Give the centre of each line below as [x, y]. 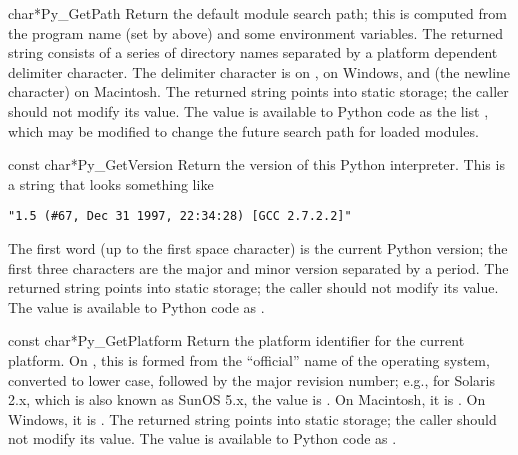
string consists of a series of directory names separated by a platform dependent [253, 52]
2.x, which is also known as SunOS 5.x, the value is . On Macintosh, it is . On [247, 399]
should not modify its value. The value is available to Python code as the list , [248, 110]
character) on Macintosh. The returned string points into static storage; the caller [258, 91]
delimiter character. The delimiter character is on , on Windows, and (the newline [259, 71]
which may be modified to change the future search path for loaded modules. [243, 130]
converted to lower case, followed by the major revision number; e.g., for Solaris [251, 379]
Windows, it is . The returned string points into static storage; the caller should [252, 418]
